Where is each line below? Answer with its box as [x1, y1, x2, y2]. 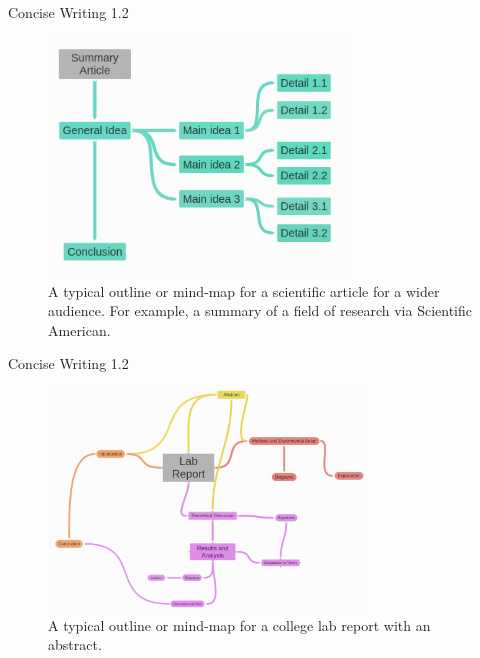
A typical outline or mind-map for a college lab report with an [48, 614, 431, 635]
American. [48, 319, 111, 340]
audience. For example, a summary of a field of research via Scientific [48, 300, 472, 321]
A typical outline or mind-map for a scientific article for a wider [48, 280, 440, 301]
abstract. [48, 634, 102, 655]
